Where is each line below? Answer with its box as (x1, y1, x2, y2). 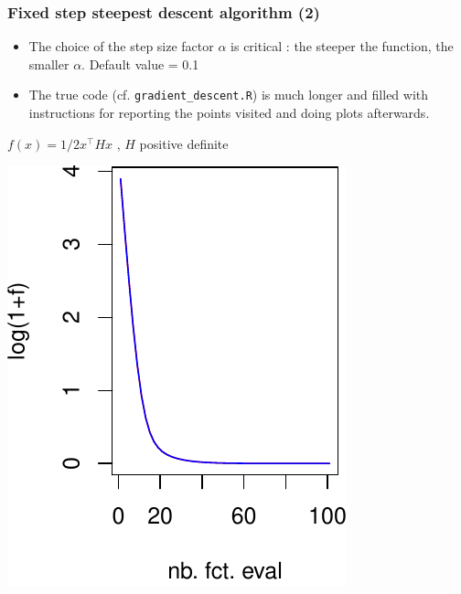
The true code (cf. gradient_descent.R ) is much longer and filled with (28, 85, 429, 104)
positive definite (139, 133, 229, 153)
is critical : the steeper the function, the (230, 37, 454, 56)
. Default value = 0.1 (81, 54, 199, 73)
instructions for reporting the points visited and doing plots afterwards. (28, 103, 430, 122)
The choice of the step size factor (28, 37, 214, 56)
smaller (28, 54, 70, 73)
